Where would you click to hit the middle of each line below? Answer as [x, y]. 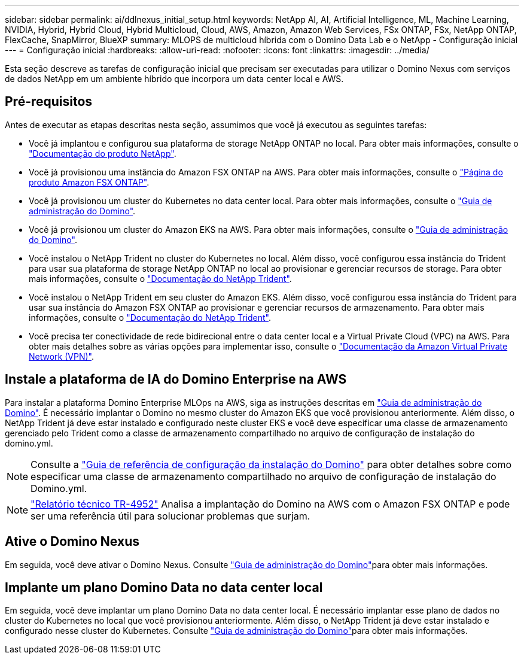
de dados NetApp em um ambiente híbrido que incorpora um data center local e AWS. [174, 79]
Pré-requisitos [49, 102]
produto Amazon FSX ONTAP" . [89, 182]
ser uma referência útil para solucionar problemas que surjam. [170, 516]
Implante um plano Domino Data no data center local [164, 587]
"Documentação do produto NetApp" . [103, 153]
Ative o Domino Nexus [72, 542]
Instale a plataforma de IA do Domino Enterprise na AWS [176, 379]
